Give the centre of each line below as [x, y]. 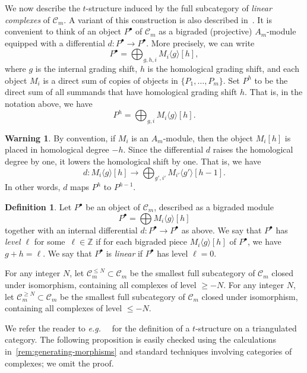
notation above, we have [49, 103]
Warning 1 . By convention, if [60, 137]
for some [50, 241]
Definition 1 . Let [38, 207]
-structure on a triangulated [246, 328]
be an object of [113, 207]
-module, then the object [208, 137]
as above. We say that [221, 230]
